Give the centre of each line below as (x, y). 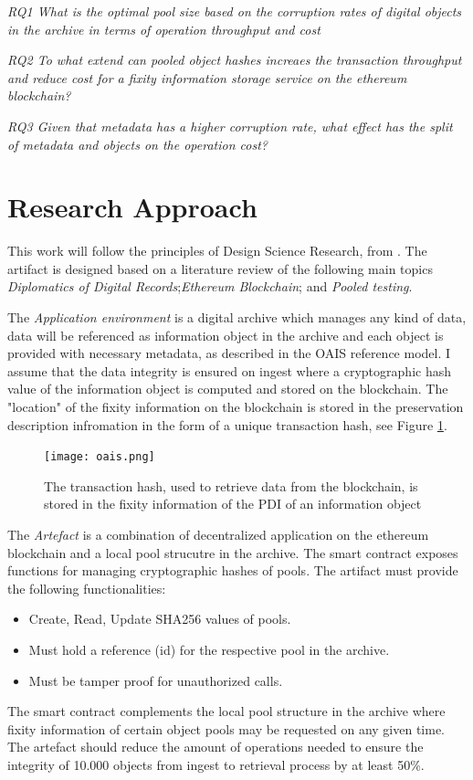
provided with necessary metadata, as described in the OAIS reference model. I (229, 353)
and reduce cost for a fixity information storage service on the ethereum (207, 77)
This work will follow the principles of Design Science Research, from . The (217, 251)
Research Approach (132, 207)
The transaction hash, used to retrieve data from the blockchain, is (231, 485)
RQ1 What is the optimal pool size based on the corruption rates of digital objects (235, 11)
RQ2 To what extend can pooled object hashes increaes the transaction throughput (235, 60)
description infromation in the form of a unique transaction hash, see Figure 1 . (227, 424)
